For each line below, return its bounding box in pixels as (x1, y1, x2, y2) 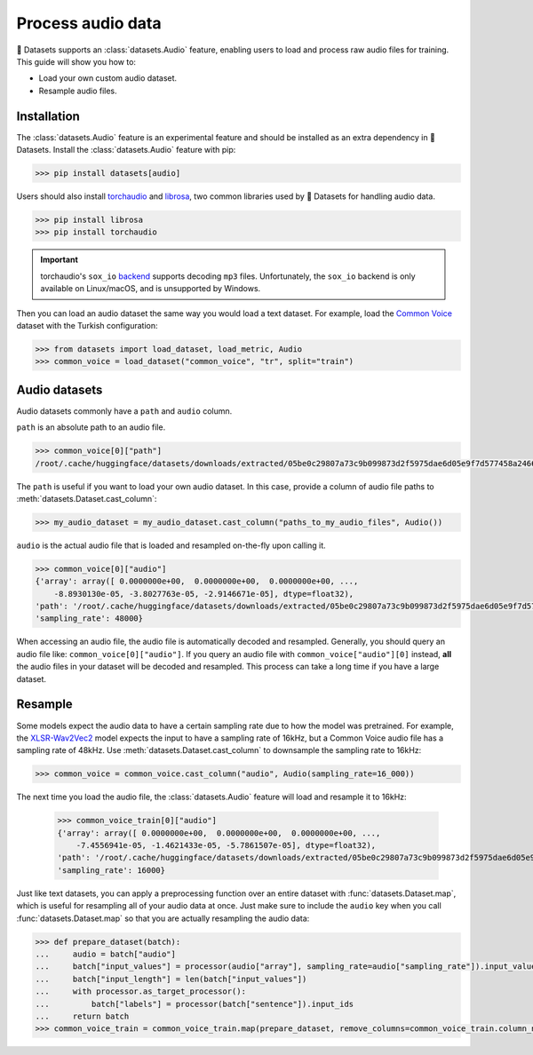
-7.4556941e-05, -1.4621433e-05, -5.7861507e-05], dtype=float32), (76, 840, 377, 851)
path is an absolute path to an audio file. (16, 422, 166, 432)
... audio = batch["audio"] (35, 948, 177, 959)
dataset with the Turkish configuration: (16, 320, 158, 330)
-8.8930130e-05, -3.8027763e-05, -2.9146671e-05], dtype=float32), (53, 589, 354, 599)
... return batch (35, 1011, 130, 1021)
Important (40, 254, 79, 266)
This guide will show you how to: (16, 56, 137, 67)
